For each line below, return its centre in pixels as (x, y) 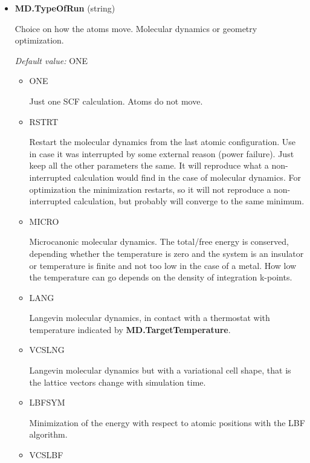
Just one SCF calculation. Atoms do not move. (116, 101)
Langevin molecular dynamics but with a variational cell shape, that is (160, 370)
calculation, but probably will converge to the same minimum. (189, 201)
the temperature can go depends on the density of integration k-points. (161, 277)
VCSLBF (46, 455)
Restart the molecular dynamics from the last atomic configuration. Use (163, 142)
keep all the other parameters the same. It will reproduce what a (149, 165)
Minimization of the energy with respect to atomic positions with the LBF (167, 422)
